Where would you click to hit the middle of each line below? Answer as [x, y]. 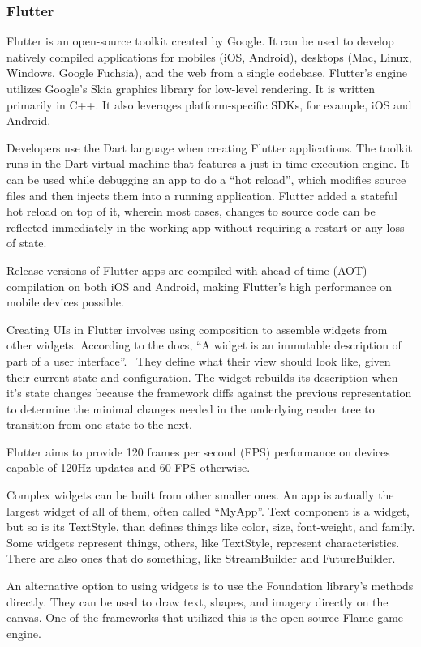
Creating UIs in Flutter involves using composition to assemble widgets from [197, 329]
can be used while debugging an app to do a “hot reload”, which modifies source [206, 179]
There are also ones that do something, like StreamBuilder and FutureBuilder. [201, 558]
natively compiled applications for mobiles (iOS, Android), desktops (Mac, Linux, [209, 56]
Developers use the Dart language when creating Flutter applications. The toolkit [210, 147]
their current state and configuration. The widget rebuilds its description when [202, 377]
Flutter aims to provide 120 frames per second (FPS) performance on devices [198, 451]
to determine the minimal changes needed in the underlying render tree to [191, 408]
